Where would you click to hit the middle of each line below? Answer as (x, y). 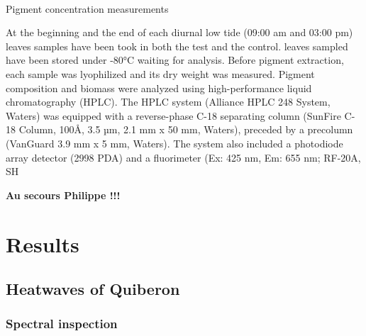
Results (43, 243)
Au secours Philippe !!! (63, 195)
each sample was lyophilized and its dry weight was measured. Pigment (160, 73)
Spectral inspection (62, 324)
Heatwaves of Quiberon (93, 289)
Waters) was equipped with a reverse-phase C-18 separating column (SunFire (173, 115)
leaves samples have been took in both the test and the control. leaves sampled (177, 46)
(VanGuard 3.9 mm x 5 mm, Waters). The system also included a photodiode (174, 143)
